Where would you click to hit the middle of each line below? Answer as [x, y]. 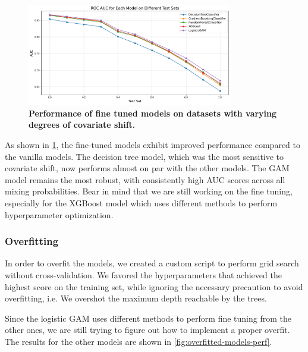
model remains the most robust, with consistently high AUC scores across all [145, 179]
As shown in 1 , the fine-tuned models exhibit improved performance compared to [153, 145]
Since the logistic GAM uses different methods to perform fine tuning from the [148, 318]
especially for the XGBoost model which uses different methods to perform [141, 203]
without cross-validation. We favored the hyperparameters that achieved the [143, 275]
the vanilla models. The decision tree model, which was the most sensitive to [144, 156]
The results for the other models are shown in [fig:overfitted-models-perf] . [139, 341]
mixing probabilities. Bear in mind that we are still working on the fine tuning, [149, 191]
